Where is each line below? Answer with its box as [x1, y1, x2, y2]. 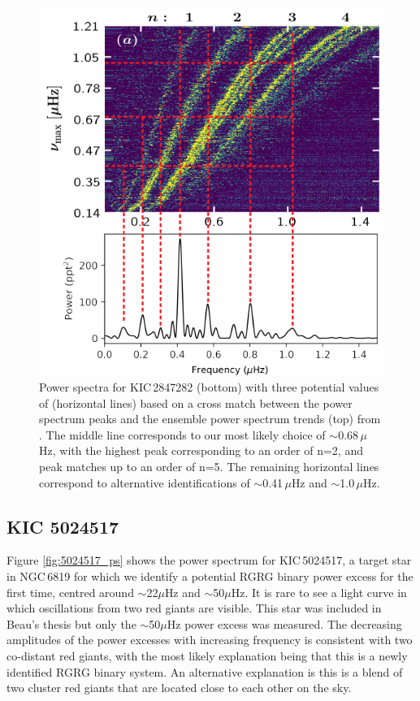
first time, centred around [6, 583, 134, 600]
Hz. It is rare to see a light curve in [231, 583, 407, 600]
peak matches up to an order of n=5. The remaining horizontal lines [39, 458, 379, 475]
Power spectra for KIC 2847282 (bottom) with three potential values [39, 379, 379, 396]
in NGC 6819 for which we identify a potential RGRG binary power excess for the [6, 568, 414, 585]
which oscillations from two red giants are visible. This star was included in [6, 599, 382, 617]
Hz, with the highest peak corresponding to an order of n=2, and [39, 442, 363, 459]
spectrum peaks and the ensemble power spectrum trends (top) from [39, 410, 381, 427]
